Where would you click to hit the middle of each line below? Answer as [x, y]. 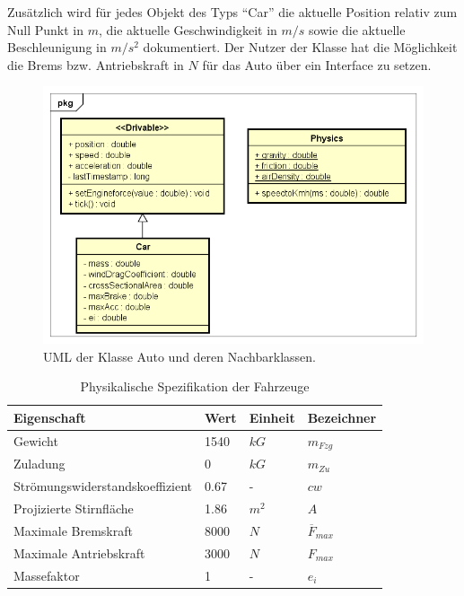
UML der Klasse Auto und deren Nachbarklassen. [179, 356]
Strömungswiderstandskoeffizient [103, 486]
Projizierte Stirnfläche [74, 508]
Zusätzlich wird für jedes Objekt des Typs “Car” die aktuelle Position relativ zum [232, 12]
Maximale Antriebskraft [79, 552]
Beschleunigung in [57, 47]
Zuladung [39, 464]
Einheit [272, 417]
